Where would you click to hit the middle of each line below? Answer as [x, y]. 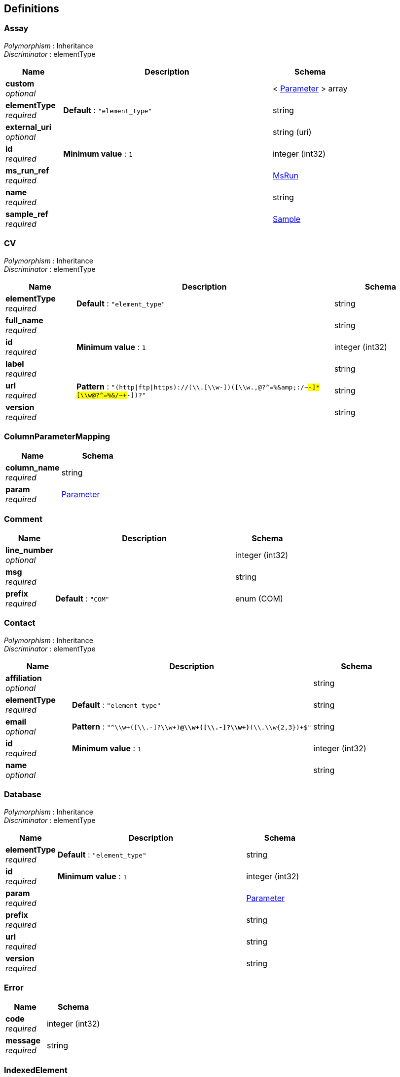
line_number [29, 550]
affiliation [24, 678]
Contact [20, 623]
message [23, 1041]
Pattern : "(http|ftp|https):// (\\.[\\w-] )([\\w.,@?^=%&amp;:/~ [192, 387]
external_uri [28, 127]
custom [20, 83]
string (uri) [292, 132]
